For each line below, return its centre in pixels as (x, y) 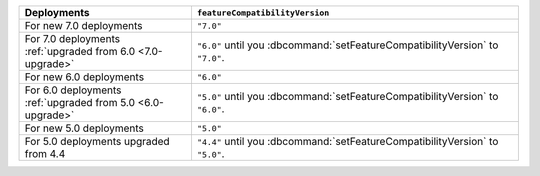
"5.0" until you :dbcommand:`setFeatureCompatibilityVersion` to (347, 96)
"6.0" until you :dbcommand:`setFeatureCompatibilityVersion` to (347, 45)
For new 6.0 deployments (84, 77)
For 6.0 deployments (73, 90)
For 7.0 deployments (72, 38)
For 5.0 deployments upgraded (97, 141)
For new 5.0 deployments (84, 128)
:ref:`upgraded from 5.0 (79, 102)
